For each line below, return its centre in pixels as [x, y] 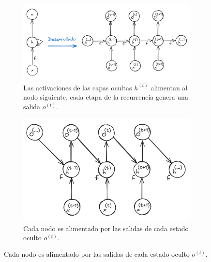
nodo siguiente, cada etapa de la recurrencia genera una [106, 97]
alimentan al [169, 87]
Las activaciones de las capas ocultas [78, 87]
